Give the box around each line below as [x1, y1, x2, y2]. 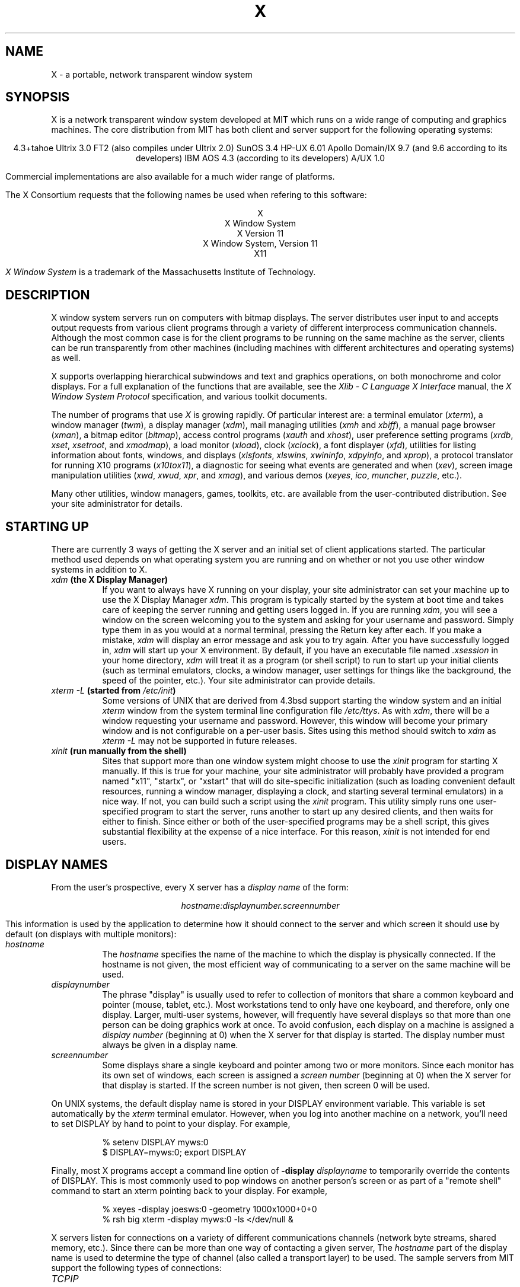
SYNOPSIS [5, 90, 70, 105]
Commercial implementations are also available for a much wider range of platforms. [5, 171, 335, 182]
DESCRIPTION [5, 287, 90, 302]
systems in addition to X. [51, 564, 148, 575]
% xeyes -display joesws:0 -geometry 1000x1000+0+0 [102, 1203, 317, 1214]
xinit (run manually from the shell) [51, 746, 187, 756]
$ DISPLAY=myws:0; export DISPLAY [102, 1147, 247, 1157]
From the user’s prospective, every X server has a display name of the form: [51, 882, 349, 892]
